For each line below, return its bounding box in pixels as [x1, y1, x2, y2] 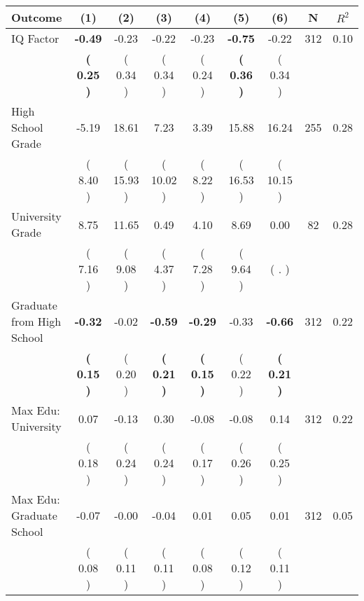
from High [11, 313, 62, 329]
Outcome [11, 9, 62, 25]
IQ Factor [11, 30, 59, 46]
